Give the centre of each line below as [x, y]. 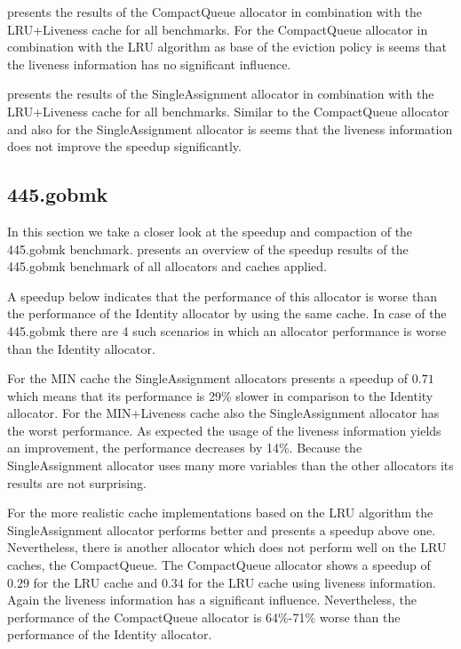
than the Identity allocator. [81, 348]
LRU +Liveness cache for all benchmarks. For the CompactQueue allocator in [218, 29]
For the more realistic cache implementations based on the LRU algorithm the [220, 513]
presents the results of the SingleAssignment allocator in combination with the [221, 94]
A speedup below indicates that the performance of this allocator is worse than [222, 296]
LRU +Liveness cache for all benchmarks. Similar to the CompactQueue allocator [228, 111]
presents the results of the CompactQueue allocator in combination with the [215, 12]
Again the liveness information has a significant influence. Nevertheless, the [212, 600]
